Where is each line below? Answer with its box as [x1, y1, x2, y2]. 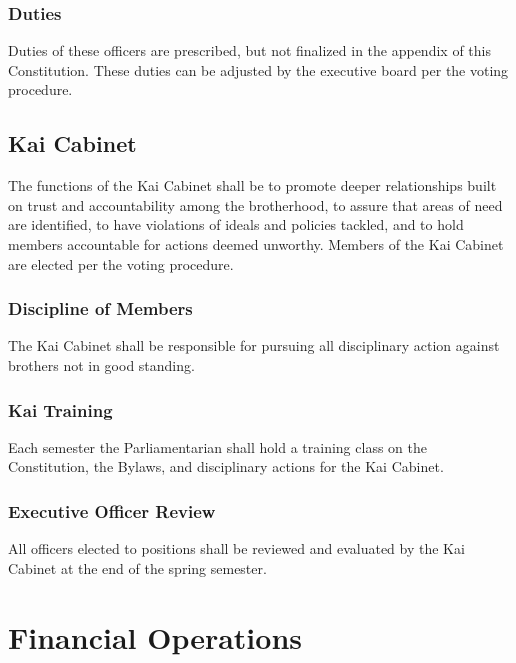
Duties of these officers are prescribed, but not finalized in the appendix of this [8, 40, 491, 61]
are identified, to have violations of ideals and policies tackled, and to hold [8, 214, 464, 235]
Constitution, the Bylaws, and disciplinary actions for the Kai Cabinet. [8, 456, 444, 477]
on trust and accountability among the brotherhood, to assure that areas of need [8, 194, 503, 215]
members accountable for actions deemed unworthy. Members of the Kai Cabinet [8, 233, 504, 254]
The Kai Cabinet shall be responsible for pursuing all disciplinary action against [8, 335, 500, 356]
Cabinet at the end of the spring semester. [8, 557, 267, 578]
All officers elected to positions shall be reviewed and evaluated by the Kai [8, 538, 465, 559]
